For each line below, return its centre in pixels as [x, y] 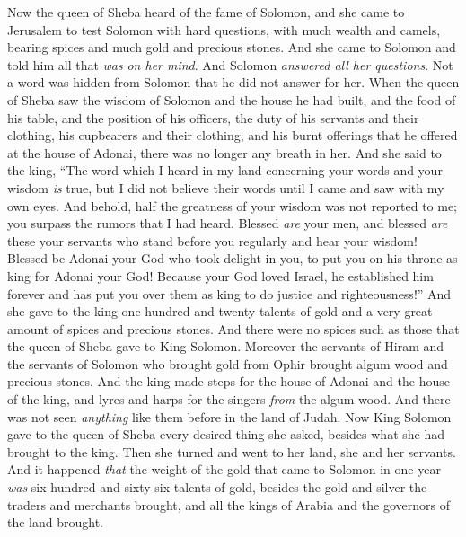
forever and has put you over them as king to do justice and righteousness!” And [229, 293]
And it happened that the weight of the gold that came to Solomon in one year [224, 469]
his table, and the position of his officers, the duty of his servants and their [213, 117]
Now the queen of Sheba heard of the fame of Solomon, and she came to [206, 12]
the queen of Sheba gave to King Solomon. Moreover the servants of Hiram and [226, 346]
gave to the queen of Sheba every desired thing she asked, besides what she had [226, 434]
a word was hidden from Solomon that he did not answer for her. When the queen [233, 82]
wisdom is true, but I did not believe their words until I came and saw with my [226, 187]
